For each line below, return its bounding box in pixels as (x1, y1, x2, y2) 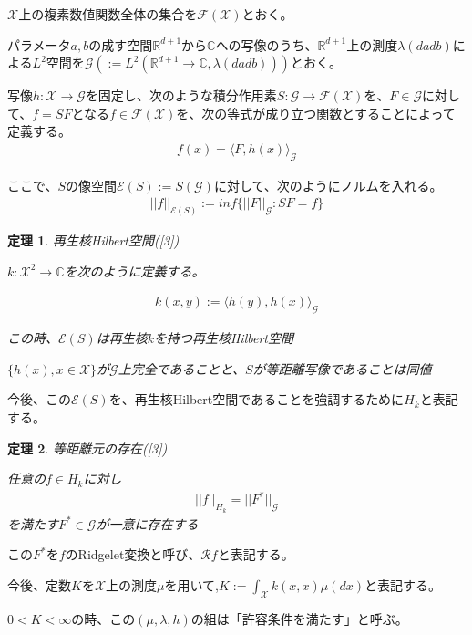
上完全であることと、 (118, 359, 245, 378)
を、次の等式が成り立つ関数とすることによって (176, 103, 456, 122)
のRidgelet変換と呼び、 (65, 545, 201, 564)
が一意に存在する (96, 514, 199, 533)
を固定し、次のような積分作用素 (85, 86, 277, 105)
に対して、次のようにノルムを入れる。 (213, 175, 443, 194)
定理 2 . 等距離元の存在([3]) (7, 438, 168, 457)
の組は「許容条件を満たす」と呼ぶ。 (190, 609, 408, 628)
